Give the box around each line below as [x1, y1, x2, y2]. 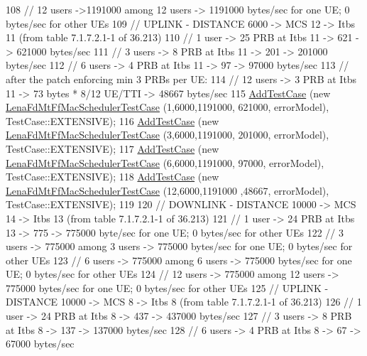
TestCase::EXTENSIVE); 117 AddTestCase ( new [6, 141, 219, 156]
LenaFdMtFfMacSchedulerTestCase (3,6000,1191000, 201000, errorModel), [6, 127, 329, 142]
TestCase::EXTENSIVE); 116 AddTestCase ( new [6, 113, 219, 128]
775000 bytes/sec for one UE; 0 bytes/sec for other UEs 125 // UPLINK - [6, 280, 329, 295]
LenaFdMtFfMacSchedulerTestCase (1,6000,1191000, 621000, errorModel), [6, 99, 329, 114]
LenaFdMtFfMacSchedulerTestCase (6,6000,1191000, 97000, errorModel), [6, 155, 324, 170]
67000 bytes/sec [6, 336, 75, 351]
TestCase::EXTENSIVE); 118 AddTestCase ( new [6, 169, 219, 184]
